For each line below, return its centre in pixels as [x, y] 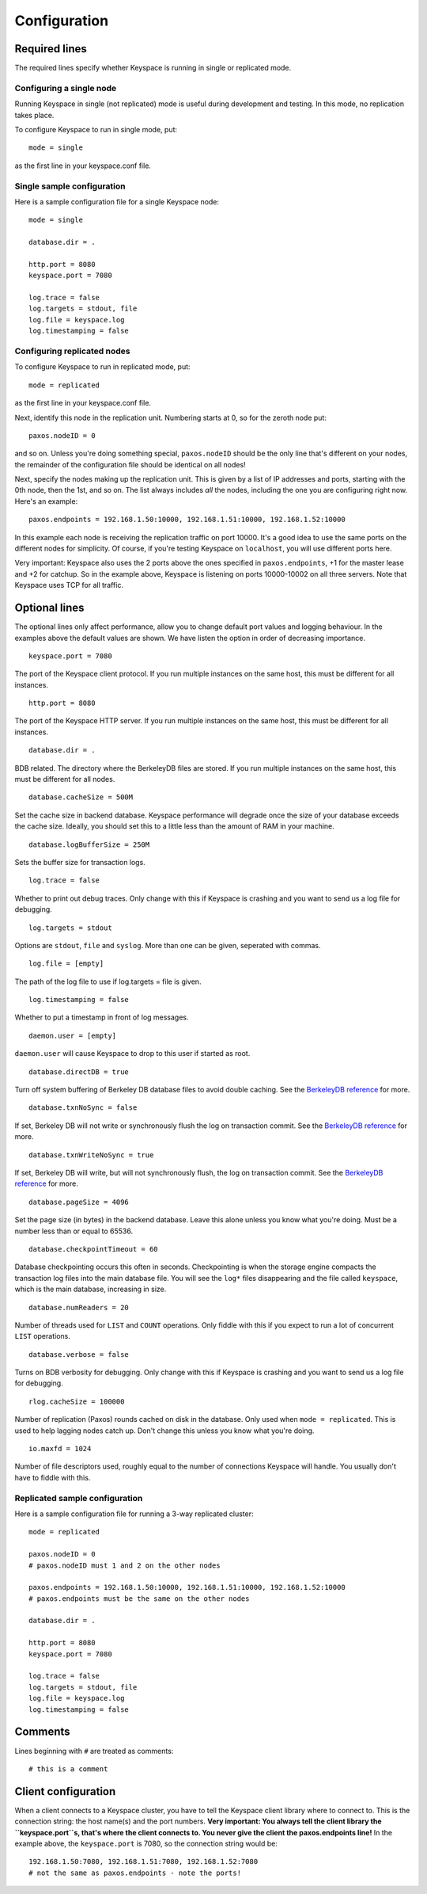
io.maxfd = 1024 [60, 1449]
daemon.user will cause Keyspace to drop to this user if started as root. [132, 1054]
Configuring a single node [66, 88]
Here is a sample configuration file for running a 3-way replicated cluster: [134, 1514]
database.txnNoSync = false [83, 1108]
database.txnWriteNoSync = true [91, 1155]
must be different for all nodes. [65, 779]
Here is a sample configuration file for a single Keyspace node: [117, 201]
